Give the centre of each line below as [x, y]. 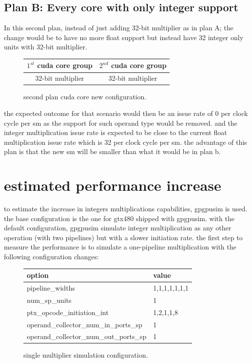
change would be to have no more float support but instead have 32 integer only [124, 37]
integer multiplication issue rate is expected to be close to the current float [116, 132]
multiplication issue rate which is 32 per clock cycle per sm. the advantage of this [126, 142]
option [38, 275]
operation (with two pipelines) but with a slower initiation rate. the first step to [123, 237]
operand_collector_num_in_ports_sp [85, 324]
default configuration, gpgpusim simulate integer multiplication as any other [118, 228]
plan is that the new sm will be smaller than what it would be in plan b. [112, 151]
